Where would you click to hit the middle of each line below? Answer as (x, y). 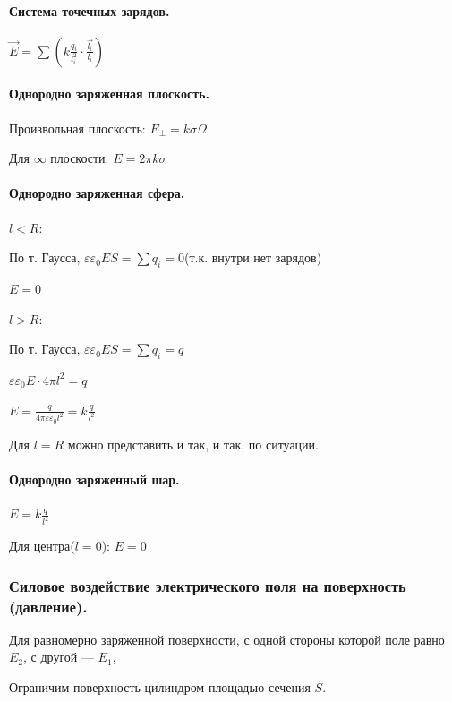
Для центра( (42, 546)
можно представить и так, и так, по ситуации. (193, 444)
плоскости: (80, 158)
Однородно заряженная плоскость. (109, 94)
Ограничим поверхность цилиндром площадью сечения (160, 687)
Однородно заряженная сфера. (97, 193)
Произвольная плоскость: (77, 128)
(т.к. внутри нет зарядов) (253, 257)
